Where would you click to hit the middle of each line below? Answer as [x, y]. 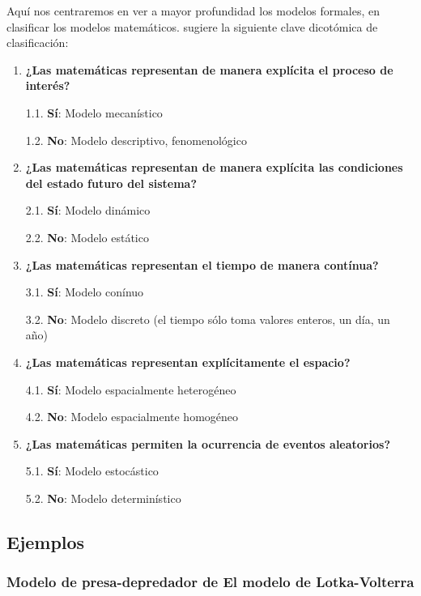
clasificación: [38, 43]
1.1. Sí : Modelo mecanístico [94, 112]
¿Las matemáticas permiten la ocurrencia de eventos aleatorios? [208, 443]
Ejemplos [46, 541]
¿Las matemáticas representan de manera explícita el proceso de [209, 69]
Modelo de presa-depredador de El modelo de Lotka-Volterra [210, 582]
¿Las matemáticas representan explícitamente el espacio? [188, 362]
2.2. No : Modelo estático [87, 237]
